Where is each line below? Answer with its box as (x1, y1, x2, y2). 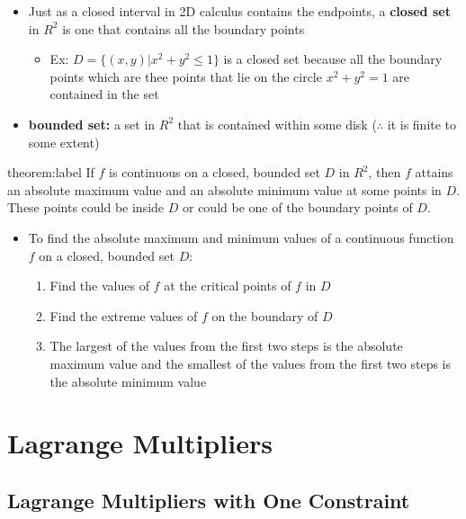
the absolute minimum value (49, 371, 207, 390)
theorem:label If (7, 163, 94, 182)
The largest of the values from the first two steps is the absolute (49, 336, 403, 355)
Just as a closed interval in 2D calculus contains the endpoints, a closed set (28, 2, 451, 20)
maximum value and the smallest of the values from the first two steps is (49, 353, 452, 372)
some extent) (28, 132, 100, 151)
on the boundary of (211, 306, 318, 325)
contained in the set (49, 85, 159, 103)
